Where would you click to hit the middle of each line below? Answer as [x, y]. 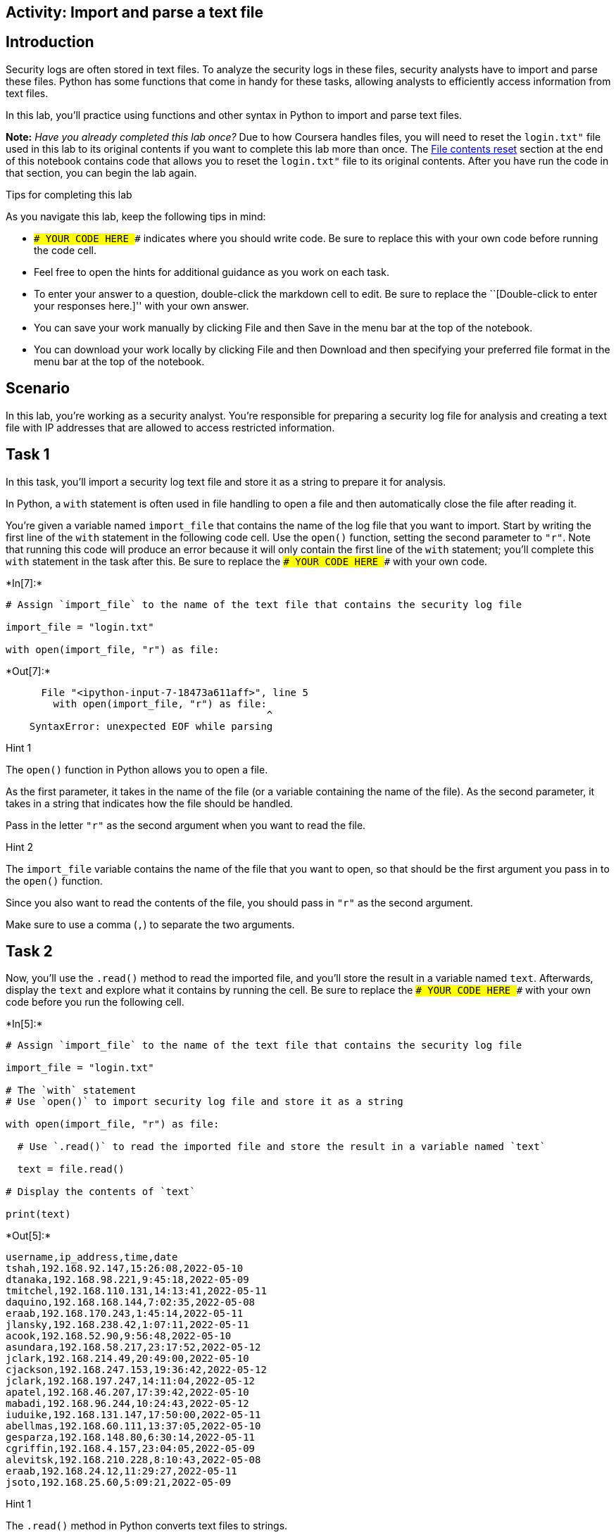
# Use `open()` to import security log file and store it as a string [205, 1102]
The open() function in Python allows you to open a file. [137, 769]
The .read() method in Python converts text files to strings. [147, 1526]
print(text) [38, 1214]
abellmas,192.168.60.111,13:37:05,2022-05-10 [133, 1426]
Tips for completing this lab [69, 194]
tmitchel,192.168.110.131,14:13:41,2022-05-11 [136, 1291]
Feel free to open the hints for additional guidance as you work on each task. [212, 272]
